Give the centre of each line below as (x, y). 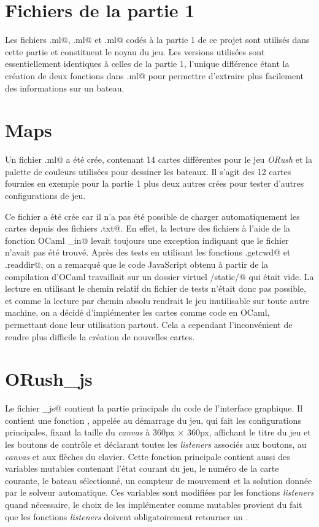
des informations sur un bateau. (65, 88)
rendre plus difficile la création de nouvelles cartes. (100, 336)
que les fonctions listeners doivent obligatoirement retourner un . (127, 516)
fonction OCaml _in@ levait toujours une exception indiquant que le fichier (147, 240)
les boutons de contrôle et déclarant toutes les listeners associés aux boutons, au (156, 444)
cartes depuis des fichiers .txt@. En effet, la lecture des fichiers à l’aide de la (148, 228)
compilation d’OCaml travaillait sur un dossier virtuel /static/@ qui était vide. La (159, 276)
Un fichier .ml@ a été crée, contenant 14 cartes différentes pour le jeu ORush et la (159, 159)
